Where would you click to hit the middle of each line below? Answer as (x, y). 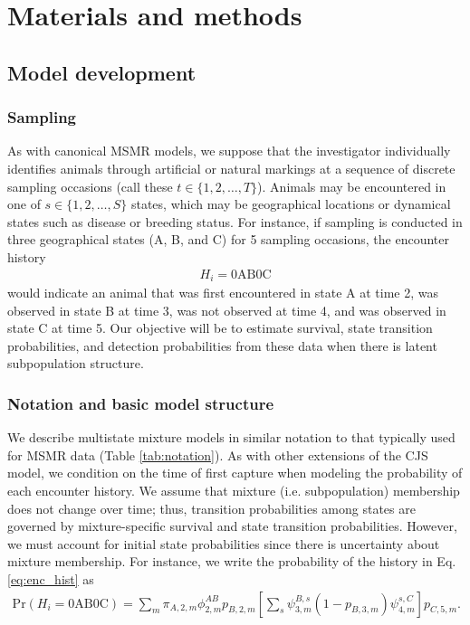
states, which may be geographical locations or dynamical (291, 204)
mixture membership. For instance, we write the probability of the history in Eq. (232, 561)
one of (24, 204)
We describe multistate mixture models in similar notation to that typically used (231, 437)
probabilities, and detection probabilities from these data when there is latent (222, 345)
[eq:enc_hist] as (51, 578)
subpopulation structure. (76, 363)
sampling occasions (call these (90, 186)
